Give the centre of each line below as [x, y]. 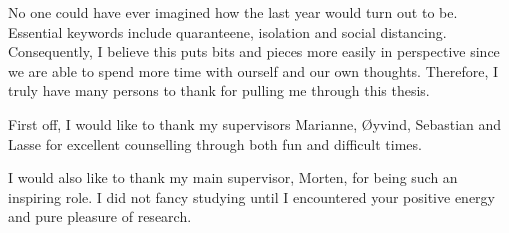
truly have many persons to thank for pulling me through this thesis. [219, 90]
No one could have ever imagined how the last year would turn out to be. [233, 12]
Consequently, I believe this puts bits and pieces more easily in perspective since [254, 51]
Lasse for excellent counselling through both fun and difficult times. [215, 143]
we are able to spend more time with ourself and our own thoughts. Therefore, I [253, 70]
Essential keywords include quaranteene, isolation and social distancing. [227, 31]
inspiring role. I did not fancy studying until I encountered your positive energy [251, 196]
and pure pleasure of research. [100, 216]
